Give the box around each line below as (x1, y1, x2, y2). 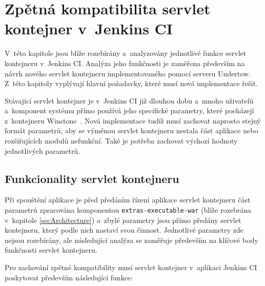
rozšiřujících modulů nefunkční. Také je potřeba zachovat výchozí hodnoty (5, 135, 238, 146)
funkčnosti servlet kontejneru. (5, 244, 97, 255)
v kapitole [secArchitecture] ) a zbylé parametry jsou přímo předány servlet (5, 214, 241, 225)
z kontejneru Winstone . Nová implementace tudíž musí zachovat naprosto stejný (5, 115, 261, 126)
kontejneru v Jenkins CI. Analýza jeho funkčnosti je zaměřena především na (5, 57, 245, 68)
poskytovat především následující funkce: (5, 272, 133, 282)
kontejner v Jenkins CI (5, 18, 173, 39)
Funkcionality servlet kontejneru (5, 170, 179, 186)
